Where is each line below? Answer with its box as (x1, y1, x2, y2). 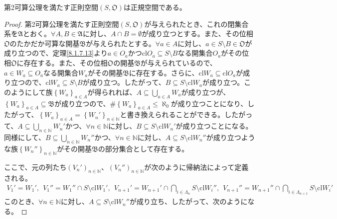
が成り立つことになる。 (175, 121, 253, 131)
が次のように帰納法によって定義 (144, 161, 249, 172)
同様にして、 (4, 132, 45, 142)
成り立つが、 (188, 86, 230, 97)
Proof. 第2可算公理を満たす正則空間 (4, 18, 119, 29)
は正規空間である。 (123, 2, 186, 12)
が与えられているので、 (140, 57, 217, 68)
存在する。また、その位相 (23, 57, 108, 68)
